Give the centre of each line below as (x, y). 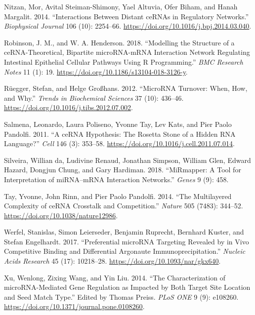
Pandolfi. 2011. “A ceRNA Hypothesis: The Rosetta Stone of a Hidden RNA (120, 134)
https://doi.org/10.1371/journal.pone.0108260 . (74, 306)
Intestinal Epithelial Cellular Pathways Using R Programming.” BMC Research (124, 61)
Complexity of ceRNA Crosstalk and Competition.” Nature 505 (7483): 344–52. (124, 206)
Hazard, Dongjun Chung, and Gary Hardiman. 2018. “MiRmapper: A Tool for (123, 170)
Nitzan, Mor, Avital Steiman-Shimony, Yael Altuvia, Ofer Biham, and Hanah (121, 6)
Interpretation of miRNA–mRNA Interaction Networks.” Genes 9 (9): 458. (116, 179)
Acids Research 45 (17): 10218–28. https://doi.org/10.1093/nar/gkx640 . (112, 261)
